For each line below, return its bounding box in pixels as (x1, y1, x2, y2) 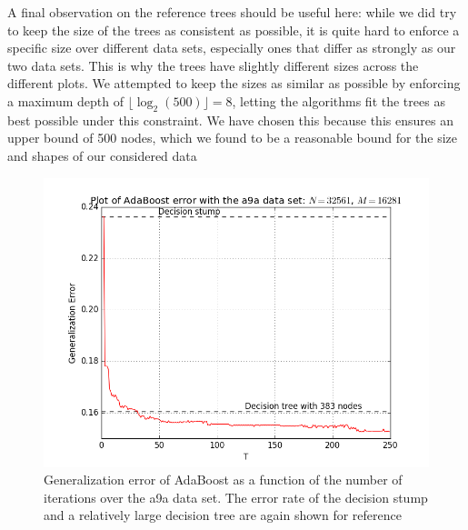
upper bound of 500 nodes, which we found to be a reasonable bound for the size (7, 128, 458, 147)
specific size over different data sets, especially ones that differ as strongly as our (7, 38, 456, 57)
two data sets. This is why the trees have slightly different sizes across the (7, 55, 419, 75)
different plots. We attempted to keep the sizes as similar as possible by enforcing (7, 74, 461, 93)
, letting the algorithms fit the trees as (232, 91, 445, 110)
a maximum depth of (7, 91, 124, 110)
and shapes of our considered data (7, 145, 197, 165)
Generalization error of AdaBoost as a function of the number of (44, 470, 403, 489)
